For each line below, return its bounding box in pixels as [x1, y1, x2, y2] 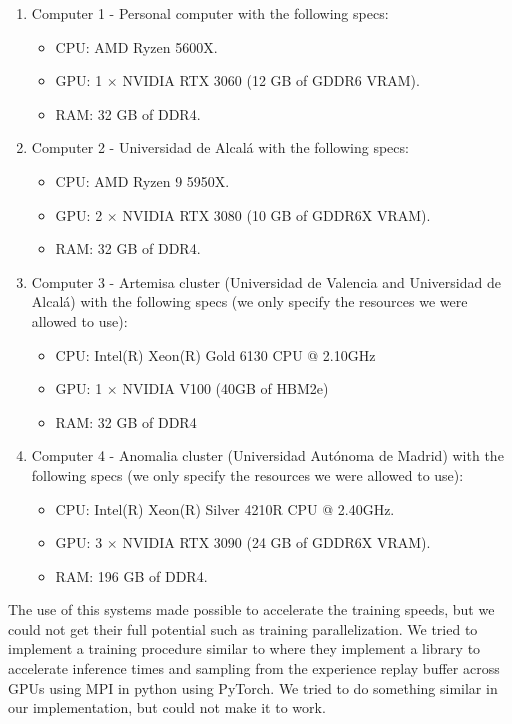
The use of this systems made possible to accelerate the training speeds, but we [8, 599, 495, 620]
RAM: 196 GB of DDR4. [55, 565, 208, 586]
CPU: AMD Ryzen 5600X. [55, 36, 218, 57]
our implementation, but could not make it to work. [8, 697, 326, 718]
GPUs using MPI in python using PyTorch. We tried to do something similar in [8, 677, 498, 698]
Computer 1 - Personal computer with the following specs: [31, 3, 389, 23]
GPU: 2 [55, 204, 103, 225]
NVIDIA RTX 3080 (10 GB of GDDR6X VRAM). [122, 204, 431, 225]
